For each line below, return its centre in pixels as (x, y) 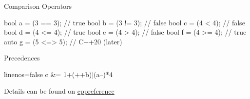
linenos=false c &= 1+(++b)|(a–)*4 (58, 74)
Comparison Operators (38, 6)
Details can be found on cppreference (59, 90)
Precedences (22, 58)
